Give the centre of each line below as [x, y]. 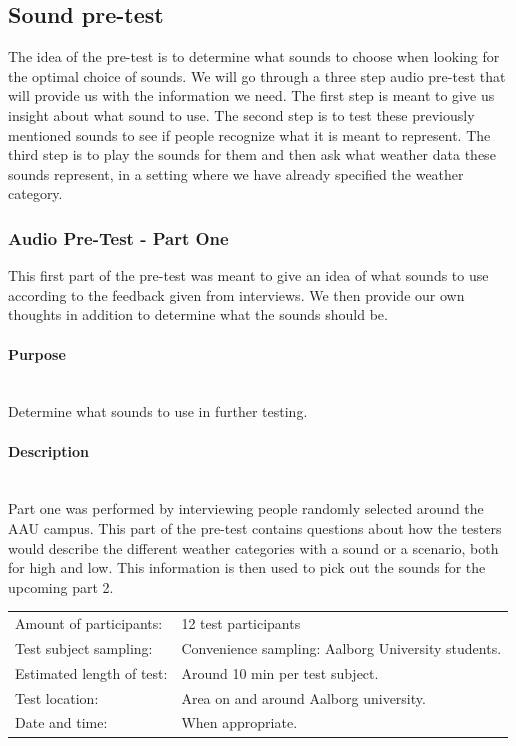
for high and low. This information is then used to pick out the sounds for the [247, 567]
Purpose [37, 353]
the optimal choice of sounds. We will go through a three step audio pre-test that [257, 75]
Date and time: [61, 722]
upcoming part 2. [61, 586]
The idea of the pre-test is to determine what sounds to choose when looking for [254, 56]
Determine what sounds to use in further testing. [158, 411]
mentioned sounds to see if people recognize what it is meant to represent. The [249, 134]
